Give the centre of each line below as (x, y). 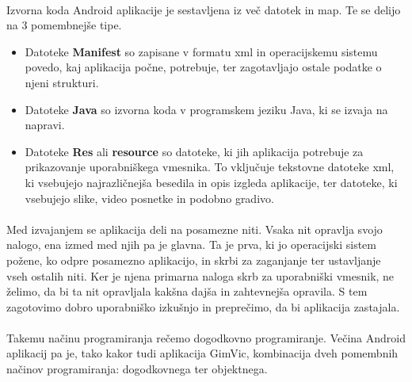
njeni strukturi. (62, 82)
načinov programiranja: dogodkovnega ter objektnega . (137, 369)
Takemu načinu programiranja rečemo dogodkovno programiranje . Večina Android (206, 337)
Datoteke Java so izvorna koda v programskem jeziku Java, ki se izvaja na (206, 109)
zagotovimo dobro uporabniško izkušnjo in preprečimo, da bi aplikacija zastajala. (203, 306)
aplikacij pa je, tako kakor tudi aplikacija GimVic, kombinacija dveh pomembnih (202, 353)
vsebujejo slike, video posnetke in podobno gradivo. (149, 198)
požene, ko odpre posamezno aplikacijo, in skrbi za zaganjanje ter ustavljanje (194, 260)
